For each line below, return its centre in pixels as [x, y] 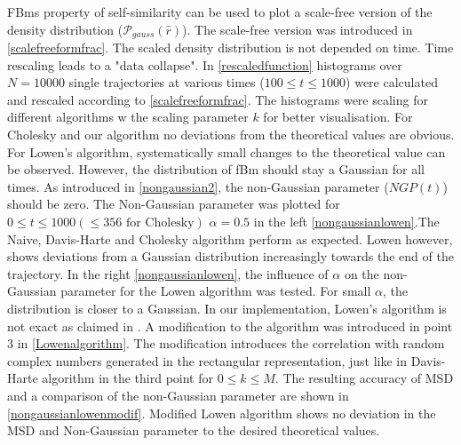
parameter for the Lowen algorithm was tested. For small [216, 291]
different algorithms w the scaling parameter [128, 117]
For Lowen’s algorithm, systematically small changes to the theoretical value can [227, 151]
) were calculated [392, 82]
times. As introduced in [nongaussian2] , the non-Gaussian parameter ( [198, 186]
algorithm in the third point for [127, 378]
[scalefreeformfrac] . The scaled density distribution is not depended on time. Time [230, 48]
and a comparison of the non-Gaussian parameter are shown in [178, 395]
